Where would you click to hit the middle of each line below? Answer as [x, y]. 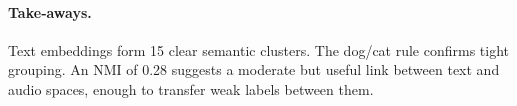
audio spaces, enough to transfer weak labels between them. [191, 88]
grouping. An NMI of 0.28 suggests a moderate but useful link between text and [254, 69]
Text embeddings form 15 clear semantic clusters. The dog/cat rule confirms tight [259, 49]
